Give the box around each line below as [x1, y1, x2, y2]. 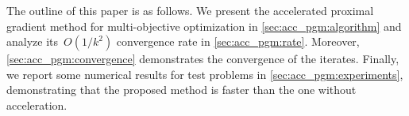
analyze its [6, 33, 59, 50]
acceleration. [6, 96, 68, 113]
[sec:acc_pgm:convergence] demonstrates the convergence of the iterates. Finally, [6, 51, 399, 67]
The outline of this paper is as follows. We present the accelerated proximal [6, 2, 374, 18]
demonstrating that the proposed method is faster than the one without [6, 81, 357, 98]
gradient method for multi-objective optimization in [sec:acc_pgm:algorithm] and [6, 17, 402, 34]
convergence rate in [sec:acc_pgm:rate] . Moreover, [116, 33, 360, 50]
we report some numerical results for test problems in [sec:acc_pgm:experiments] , [6, 65, 403, 82]
